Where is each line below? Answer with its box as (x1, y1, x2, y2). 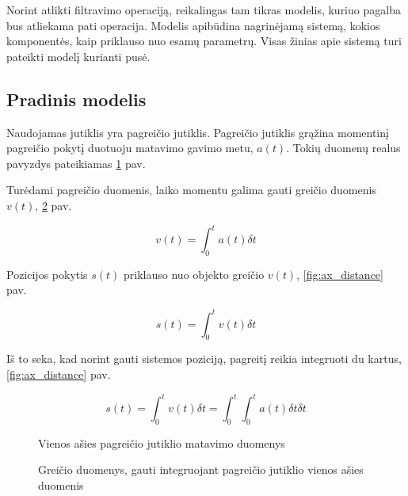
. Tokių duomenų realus (286, 139, 401, 156)
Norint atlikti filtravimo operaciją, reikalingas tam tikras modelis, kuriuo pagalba (6, 2, 401, 17)
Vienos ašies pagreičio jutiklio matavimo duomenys (38, 434, 285, 451)
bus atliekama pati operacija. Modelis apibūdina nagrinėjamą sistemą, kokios (6, 17, 380, 33)
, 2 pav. (35, 196, 72, 213)
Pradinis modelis (6, 86, 147, 111)
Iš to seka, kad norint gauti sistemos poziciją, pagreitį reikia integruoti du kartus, (6, 350, 402, 367)
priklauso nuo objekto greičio (124, 265, 265, 282)
